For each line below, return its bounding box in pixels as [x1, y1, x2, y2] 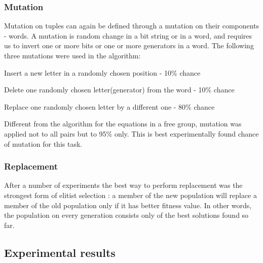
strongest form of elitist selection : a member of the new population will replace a [4, 189, 257, 200]
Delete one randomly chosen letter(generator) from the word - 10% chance [4, 84, 235, 95]
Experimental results [4, 244, 116, 260]
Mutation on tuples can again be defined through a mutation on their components [4, 20, 259, 31]
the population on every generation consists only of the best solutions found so [4, 210, 249, 220]
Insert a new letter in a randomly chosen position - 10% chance [4, 67, 201, 78]
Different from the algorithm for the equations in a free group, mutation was [4, 118, 242, 129]
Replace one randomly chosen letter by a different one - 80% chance [4, 101, 215, 112]
